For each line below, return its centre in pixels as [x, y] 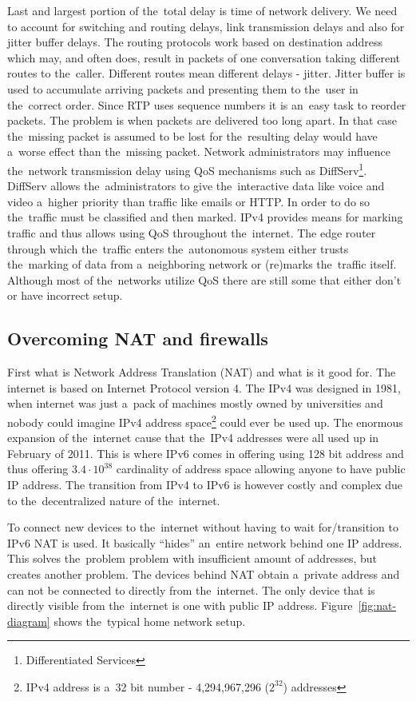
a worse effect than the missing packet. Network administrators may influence [199, 151]
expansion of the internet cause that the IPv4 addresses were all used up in [193, 438]
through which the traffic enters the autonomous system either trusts [178, 248]
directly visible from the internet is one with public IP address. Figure [180, 605]
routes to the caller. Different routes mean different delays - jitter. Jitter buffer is [206, 73]
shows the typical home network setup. [150, 621]
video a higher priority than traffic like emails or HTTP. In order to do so [189, 201]
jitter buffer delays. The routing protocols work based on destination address [195, 42]
